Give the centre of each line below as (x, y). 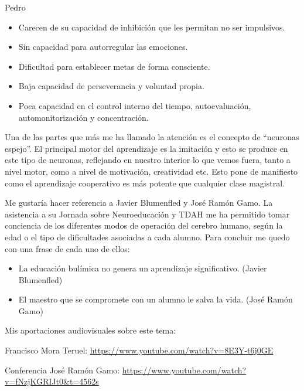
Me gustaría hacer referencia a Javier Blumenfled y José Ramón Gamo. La (139, 203)
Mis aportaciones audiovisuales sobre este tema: (90, 330)
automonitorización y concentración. (83, 117)
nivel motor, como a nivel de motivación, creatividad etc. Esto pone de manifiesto (151, 171)
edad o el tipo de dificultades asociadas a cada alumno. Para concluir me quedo (147, 237)
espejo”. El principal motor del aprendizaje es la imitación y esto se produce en (146, 148)
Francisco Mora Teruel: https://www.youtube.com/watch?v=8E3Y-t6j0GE (139, 350)
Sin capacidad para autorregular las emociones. (103, 47)
